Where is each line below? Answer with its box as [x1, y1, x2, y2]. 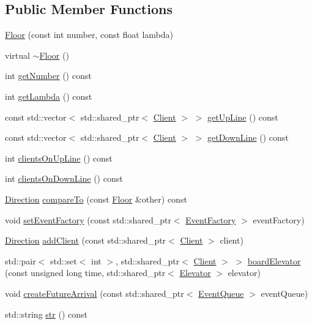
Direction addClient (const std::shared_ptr [5, 234, 166, 247]
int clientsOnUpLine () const [5, 151, 113, 164]
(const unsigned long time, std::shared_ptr [5, 266, 166, 279]
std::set [50, 254, 77, 267]
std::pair [5, 254, 36, 267]
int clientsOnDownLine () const [5, 172, 123, 185]
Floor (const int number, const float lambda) [5, 28, 174, 41]
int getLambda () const [5, 89, 92, 102]
